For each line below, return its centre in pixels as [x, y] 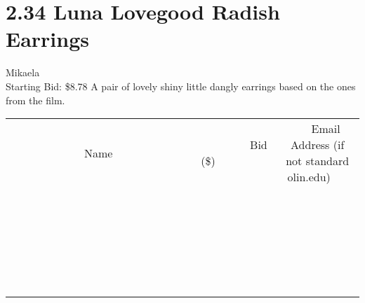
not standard [318, 161]
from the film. [35, 100]
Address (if [318, 145]
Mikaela [23, 72]
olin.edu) [309, 177]
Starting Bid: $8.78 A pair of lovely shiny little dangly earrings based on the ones [181, 86]
